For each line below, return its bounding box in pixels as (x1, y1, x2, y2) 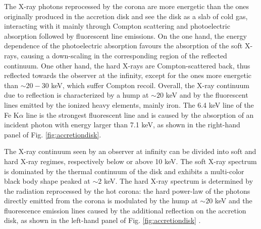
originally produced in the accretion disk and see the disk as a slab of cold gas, (4, 11, 248, 21)
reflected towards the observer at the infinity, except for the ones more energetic (4, 70, 252, 81)
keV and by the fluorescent (166, 90, 248, 100)
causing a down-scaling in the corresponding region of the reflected (21, 50, 227, 60)
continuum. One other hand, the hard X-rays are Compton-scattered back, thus (4, 60, 250, 70)
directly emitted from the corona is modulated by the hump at (4, 195, 198, 206)
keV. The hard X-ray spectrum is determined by (103, 176, 253, 186)
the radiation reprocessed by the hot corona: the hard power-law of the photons (4, 185, 250, 196)
